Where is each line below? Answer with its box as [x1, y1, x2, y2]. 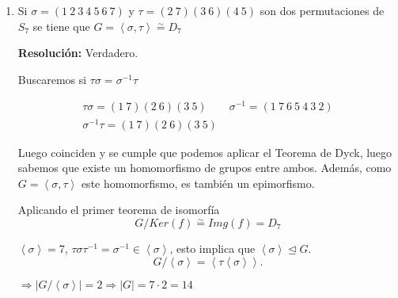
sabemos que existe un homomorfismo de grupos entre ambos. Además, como [17, 159, 392, 176]
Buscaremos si [17, 71, 87, 87]
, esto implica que [169, 239, 256, 256]
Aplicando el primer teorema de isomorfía [17, 201, 220, 218]
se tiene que [32, 17, 90, 34]
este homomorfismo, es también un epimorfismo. [81, 174, 315, 191]
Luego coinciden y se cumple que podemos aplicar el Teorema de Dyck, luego [17, 143, 392, 160]
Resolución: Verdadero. [17, 44, 138, 61]
